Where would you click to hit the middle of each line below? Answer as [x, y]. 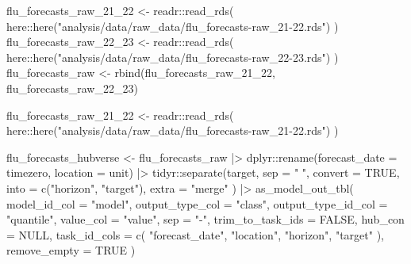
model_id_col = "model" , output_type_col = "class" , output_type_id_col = [197, 203]
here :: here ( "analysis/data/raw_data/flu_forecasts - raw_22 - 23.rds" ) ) [173, 57]
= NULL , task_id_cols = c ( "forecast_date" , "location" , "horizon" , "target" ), [196, 234]
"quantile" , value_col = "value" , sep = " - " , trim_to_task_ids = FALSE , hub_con [205, 219]
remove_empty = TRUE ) [71, 250]
